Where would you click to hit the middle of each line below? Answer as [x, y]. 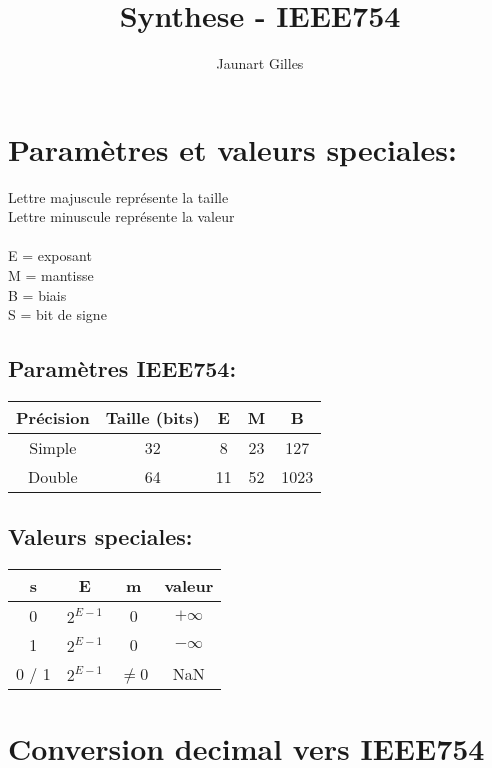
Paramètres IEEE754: [122, 368]
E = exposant [50, 255]
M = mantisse [51, 275]
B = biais [37, 294]
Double [53, 477]
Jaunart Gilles [260, 63]
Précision [53, 418]
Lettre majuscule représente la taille [118, 196]
